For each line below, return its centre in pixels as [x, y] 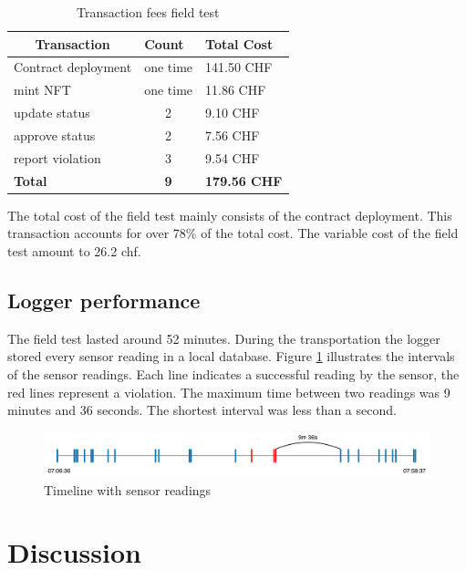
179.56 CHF [244, 180]
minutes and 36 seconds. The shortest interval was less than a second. [202, 410]
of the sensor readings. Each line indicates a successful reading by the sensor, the [233, 373]
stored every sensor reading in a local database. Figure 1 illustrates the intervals [231, 356]
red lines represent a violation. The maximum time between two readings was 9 [229, 392]
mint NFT [42, 90]
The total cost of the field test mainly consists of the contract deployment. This [230, 215]
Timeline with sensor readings [128, 489]
